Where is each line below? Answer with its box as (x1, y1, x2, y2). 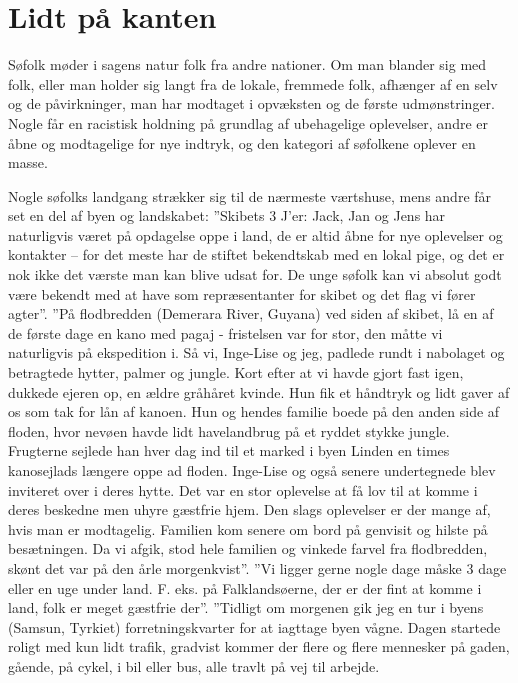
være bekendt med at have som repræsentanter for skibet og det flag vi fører (8, 283, 476, 304)
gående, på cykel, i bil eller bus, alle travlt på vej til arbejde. (8, 655, 380, 676)
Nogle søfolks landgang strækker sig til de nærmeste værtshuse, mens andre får (8, 185, 492, 206)
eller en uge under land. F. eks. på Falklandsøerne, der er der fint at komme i (8, 577, 482, 598)
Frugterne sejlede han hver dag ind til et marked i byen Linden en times (8, 440, 450, 461)
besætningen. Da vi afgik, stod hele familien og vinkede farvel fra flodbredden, (8, 538, 488, 559)
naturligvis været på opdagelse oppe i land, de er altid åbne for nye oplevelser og (8, 224, 503, 245)
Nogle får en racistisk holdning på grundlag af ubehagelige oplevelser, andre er (8, 112, 489, 133)
